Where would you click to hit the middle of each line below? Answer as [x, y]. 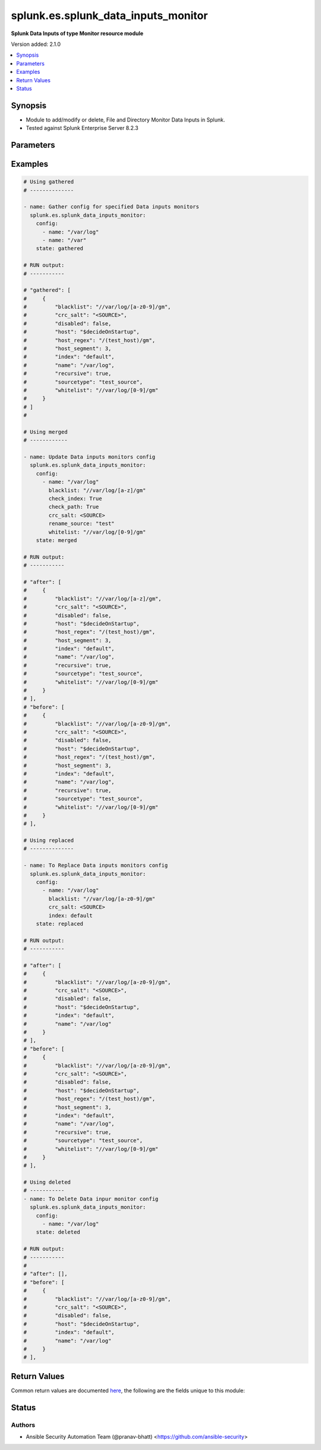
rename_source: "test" [82, 524]
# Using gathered [49, 182]
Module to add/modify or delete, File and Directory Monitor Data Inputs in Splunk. [125, 120]
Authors [23, 1425]
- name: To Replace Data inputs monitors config [96, 866]
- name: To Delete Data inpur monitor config [91, 1199]
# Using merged [45, 432]
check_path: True [74, 507]
